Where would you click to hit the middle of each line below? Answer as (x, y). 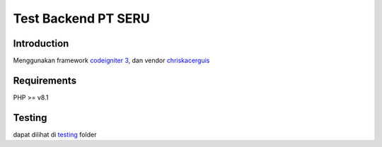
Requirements (45, 80)
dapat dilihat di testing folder (55, 134)
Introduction (41, 43)
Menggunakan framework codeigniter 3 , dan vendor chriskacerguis (111, 61)
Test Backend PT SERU (81, 18)
